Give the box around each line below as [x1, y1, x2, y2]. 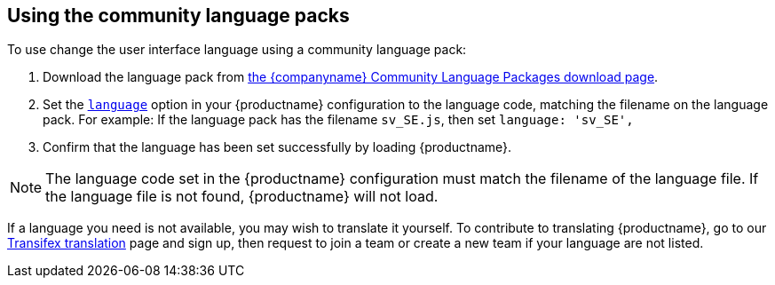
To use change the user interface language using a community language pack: [7, 42, 467, 58]
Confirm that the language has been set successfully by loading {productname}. [43, 139, 512, 155]
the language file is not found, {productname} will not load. [45, 187, 439, 206]
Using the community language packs [7, 4, 350, 27]
